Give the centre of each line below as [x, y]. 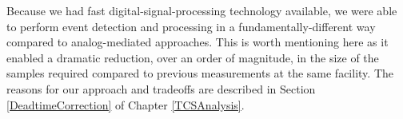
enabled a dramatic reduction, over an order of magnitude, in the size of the [193, 57]
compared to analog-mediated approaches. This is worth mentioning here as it [198, 42]
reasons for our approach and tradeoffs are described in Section [161, 88]
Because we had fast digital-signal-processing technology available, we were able [202, 10]
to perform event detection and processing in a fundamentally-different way [191, 26]
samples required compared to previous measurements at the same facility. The [200, 73]
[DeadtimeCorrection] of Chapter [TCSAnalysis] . [126, 104]
